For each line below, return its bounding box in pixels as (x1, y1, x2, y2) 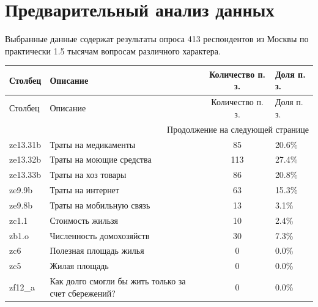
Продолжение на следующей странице (167, 122, 309, 135)
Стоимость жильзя (50, 213, 119, 226)
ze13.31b (9, 138, 42, 150)
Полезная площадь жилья (50, 244, 144, 257)
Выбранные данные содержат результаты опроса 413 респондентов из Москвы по (5, 32, 309, 45)
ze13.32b (9, 153, 42, 166)
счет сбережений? (50, 286, 116, 299)
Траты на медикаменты (50, 138, 136, 150)
